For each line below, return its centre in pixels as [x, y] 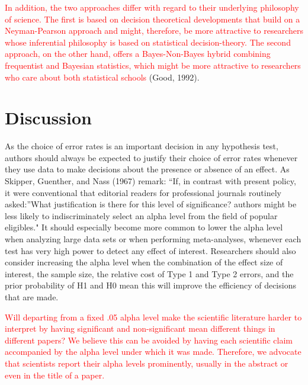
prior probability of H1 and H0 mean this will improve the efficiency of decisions [150, 285]
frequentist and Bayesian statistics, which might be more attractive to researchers [153, 65]
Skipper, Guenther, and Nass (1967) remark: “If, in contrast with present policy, [150, 181]
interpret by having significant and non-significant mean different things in [140, 328]
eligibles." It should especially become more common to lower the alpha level [144, 227]
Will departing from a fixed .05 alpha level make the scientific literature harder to [153, 317]
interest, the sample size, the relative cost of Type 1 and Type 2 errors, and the [149, 273]
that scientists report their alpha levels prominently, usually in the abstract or [147, 363]
